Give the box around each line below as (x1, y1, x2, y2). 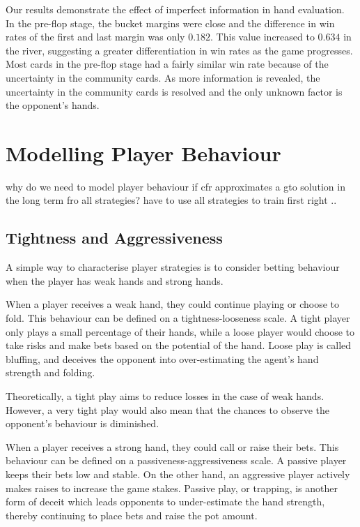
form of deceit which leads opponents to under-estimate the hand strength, (6, 494, 325, 509)
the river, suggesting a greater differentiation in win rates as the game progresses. (6, 43, 353, 57)
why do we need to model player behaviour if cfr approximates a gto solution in (6, 179, 345, 193)
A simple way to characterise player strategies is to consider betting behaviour (6, 260, 340, 274)
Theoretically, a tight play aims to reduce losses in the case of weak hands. (6, 389, 324, 403)
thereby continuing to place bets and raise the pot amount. (6, 507, 258, 522)
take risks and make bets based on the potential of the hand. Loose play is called (6, 338, 352, 352)
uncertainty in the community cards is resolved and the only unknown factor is (6, 84, 343, 98)
